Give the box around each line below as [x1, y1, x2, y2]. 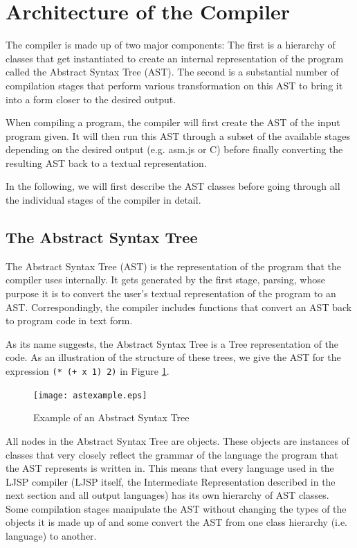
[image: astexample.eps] [33, 390, 147, 400]
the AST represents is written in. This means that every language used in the [6, 461, 334, 475]
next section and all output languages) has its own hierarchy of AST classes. [6, 488, 329, 502]
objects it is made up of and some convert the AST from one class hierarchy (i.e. [6, 515, 347, 529]
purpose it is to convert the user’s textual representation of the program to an [6, 286, 336, 301]
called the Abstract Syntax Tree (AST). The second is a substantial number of [6, 64, 339, 79]
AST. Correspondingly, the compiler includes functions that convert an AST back [6, 299, 352, 314]
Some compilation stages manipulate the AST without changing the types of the [6, 501, 347, 515]
